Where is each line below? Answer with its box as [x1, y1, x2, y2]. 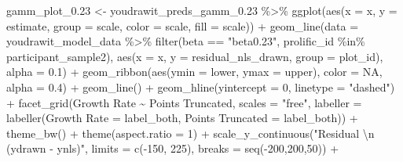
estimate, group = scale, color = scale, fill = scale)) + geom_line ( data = [6, 17, 359, 34]
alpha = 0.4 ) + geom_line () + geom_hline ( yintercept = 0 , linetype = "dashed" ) [6, 78, 395, 95]
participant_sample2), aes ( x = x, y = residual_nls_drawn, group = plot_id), [6, 48, 383, 64]
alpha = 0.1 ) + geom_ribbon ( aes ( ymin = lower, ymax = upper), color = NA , [6, 63, 383, 80]
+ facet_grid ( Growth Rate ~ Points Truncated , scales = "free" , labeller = [6, 94, 362, 110]
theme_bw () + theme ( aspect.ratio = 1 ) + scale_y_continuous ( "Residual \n [6, 124, 375, 141]
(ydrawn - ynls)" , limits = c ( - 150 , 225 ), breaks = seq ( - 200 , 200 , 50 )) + [6, 140, 339, 157]
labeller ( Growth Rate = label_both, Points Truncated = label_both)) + [6, 110, 358, 126]
